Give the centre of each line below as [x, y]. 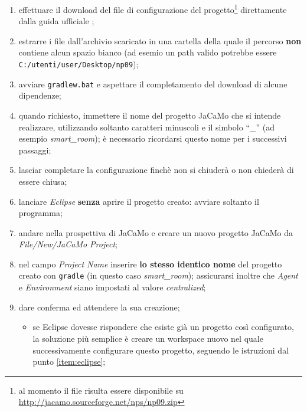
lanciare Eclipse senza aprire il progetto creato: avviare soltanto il [139, 201]
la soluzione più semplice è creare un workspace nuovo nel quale [148, 338]
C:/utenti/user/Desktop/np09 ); [79, 64]
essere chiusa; [43, 181]
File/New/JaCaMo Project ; [68, 244]
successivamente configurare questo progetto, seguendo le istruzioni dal [161, 350]
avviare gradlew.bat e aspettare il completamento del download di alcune [153, 84]
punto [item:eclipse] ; [69, 362]
